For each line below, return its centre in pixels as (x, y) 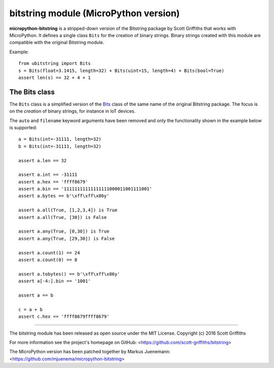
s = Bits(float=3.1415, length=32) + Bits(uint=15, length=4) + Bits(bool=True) (122, 70)
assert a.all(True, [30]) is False (63, 217)
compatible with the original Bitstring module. (57, 43)
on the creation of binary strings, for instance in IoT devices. (73, 111)
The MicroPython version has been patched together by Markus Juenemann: (90, 352)
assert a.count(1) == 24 (49, 253)
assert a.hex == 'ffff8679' (53, 182)
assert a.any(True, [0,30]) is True (64, 231)
